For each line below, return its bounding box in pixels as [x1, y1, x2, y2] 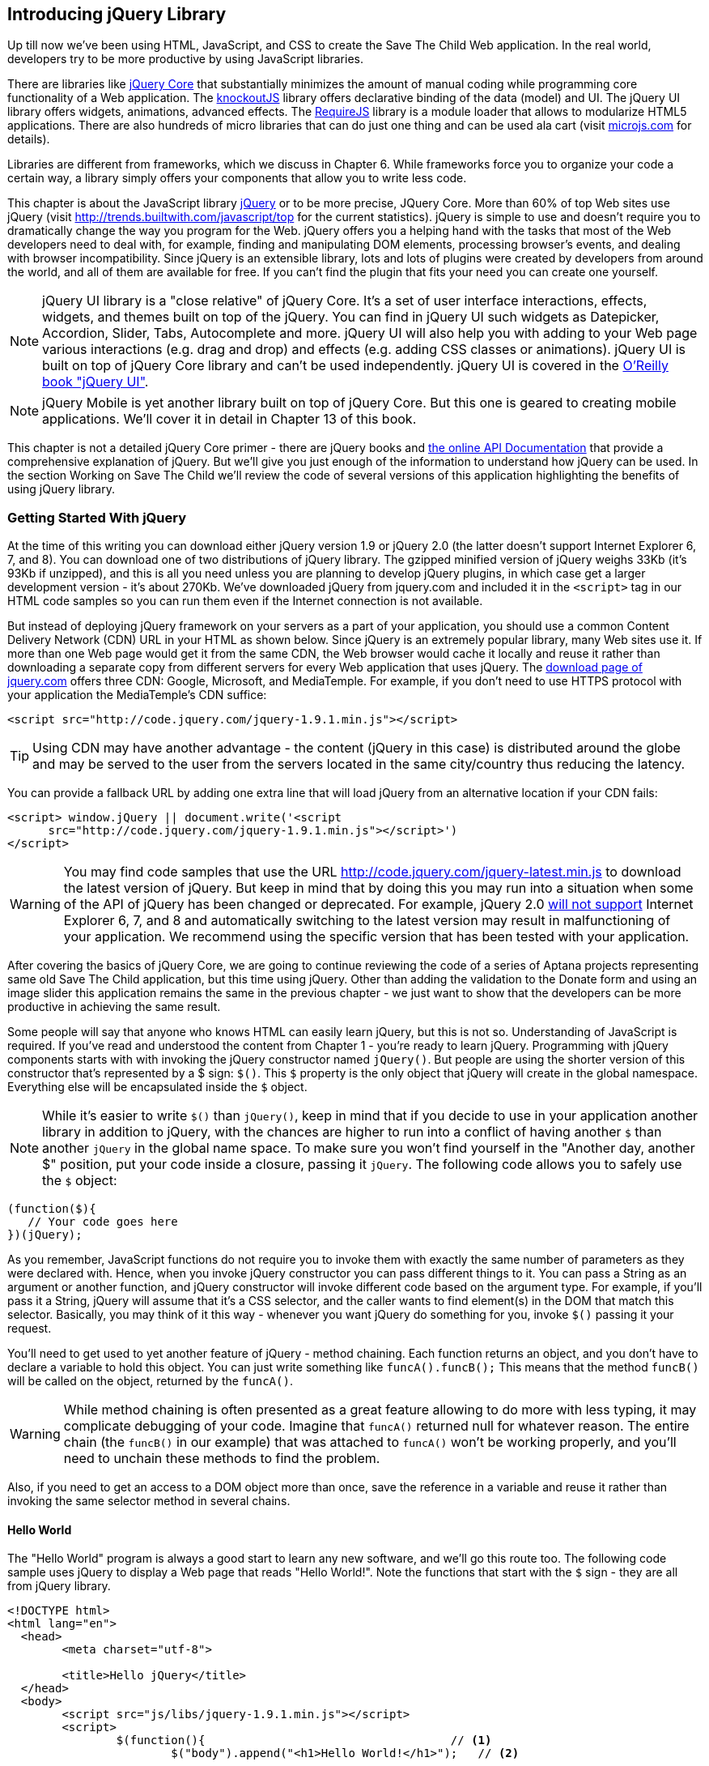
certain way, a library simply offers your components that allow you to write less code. [7, 171, 467, 186]
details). [7, 132, 50, 147]
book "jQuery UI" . [42, 373, 149, 390]
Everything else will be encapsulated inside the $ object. [7, 1080, 308, 1094]
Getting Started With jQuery [7, 509, 187, 526]
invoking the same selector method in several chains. [7, 1494, 291, 1508]
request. [7, 1321, 52, 1336]
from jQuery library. [7, 1579, 111, 1593]
